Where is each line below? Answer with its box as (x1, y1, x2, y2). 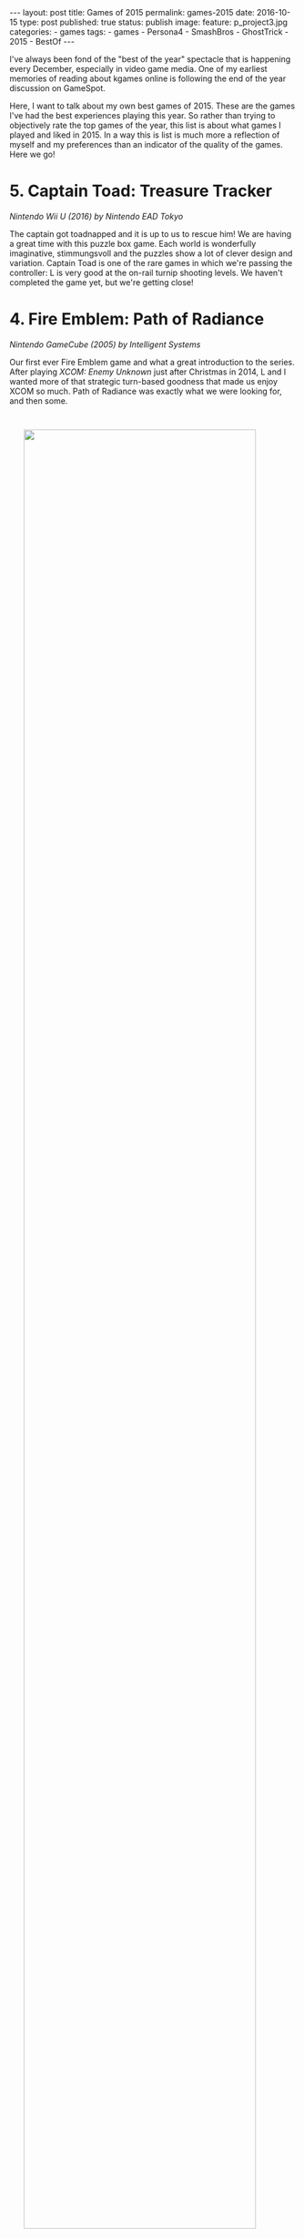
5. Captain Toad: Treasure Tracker (9, 180, 273, 201)
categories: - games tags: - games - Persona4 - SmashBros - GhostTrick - (9, 26, 289, 37)
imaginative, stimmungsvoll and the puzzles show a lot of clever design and (9, 248, 293, 259)
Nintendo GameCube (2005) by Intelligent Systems (9, 339, 201, 350)
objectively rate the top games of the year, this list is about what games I (9, 120, 281, 130)
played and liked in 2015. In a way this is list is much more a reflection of (9, 129, 280, 140)
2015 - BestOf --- (9, 36, 76, 46)
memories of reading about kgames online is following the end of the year (9, 73, 287, 84)
